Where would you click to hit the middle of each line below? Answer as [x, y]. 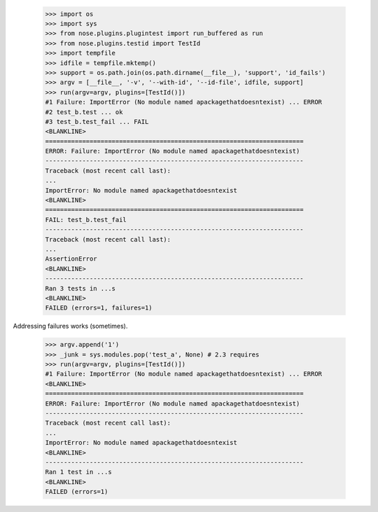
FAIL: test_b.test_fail [86, 220]
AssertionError [71, 259]
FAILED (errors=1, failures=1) [99, 308]
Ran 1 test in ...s [78, 472]
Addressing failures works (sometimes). [70, 326]
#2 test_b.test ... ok [84, 112]
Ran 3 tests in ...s [80, 288]
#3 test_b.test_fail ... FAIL [97, 122]
